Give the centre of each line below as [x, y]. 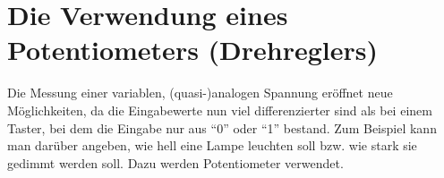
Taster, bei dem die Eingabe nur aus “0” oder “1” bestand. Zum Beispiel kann [222, 127]
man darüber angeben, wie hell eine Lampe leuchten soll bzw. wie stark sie [212, 145]
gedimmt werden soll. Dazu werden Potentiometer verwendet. [175, 162]
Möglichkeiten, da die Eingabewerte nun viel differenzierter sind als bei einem [220, 110]
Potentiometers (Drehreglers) [193, 50]
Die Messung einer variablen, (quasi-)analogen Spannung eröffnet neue [200, 93]
